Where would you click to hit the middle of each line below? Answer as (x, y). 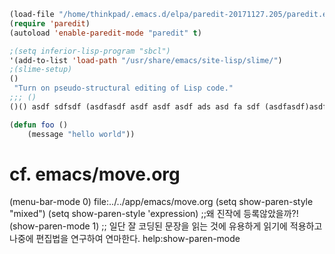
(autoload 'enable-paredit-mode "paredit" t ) (105, 33)
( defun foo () (39, 125)
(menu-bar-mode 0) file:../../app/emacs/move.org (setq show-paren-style (161, 202)
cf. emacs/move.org (95, 174)
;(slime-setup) (41, 70)
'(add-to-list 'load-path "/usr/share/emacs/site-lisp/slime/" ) (146, 60)
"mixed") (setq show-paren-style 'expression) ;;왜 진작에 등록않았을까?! (154, 214)
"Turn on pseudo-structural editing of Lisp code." (123, 88)
